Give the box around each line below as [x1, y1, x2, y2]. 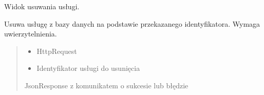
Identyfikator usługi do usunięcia [36, 63, 140, 73]
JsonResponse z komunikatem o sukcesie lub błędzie [24, 80, 188, 90]
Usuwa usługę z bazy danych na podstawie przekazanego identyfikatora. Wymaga [4, 18, 260, 29]
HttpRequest [36, 45, 77, 56]
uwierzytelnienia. [4, 28, 57, 39]
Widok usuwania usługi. [4, 1, 80, 11]
